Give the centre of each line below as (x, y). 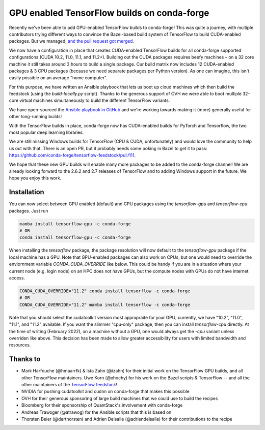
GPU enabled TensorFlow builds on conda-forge (109, 13)
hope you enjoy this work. (35, 178)
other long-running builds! (36, 117)
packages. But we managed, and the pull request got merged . (72, 41)
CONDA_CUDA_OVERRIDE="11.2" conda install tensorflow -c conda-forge (105, 291)
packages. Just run (29, 211)
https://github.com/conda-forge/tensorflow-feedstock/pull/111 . (72, 155)
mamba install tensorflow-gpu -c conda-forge (75, 224)
